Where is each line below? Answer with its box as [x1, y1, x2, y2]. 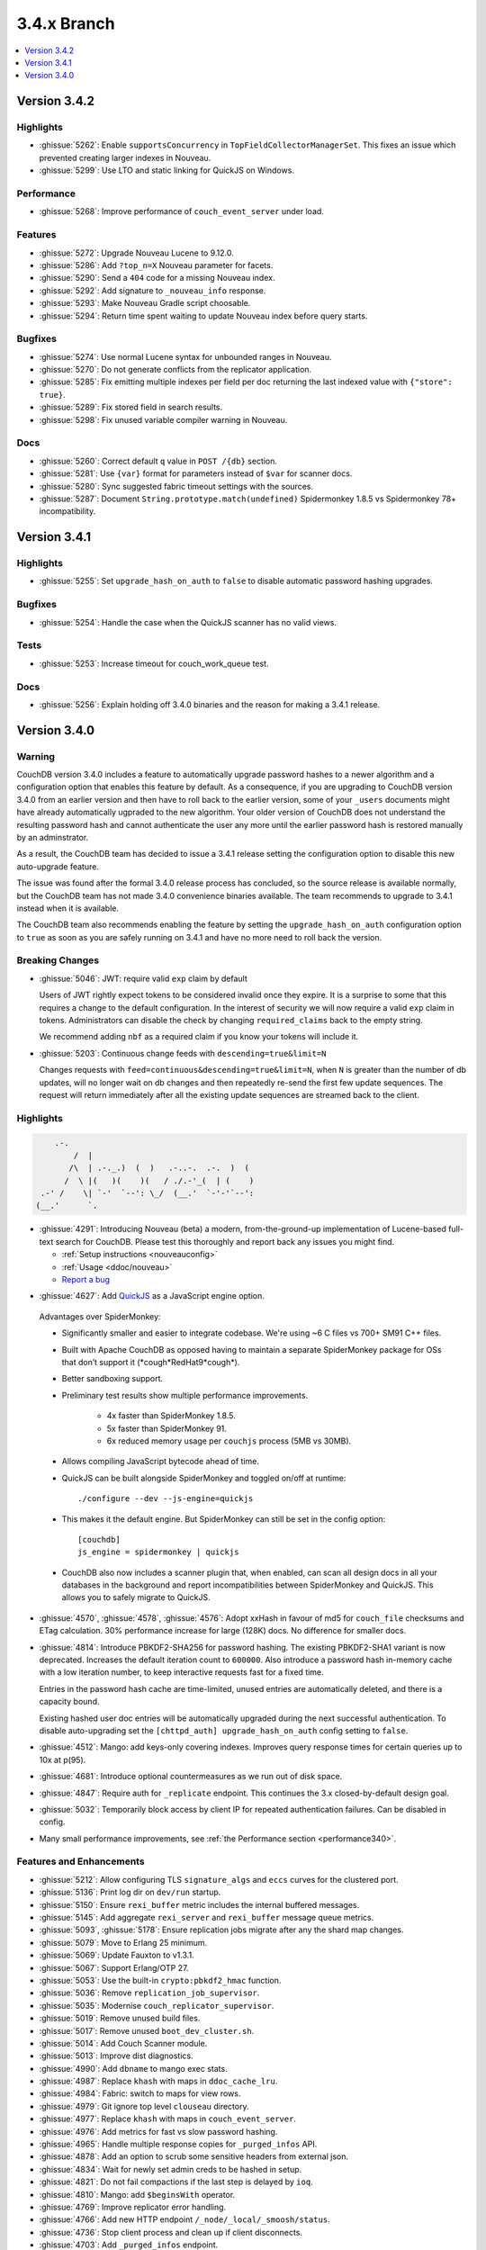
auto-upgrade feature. [16, 860, 99, 872]
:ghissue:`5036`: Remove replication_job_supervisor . [39, 1987, 260, 1998]
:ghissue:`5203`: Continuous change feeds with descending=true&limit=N [39, 1048, 327, 1058]
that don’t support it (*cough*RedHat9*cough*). [61, 1356, 240, 1367]
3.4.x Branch [16, 13, 116, 33]
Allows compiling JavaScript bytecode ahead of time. [61, 1456, 260, 1467]
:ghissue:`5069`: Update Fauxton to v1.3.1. [39, 1949, 194, 1961]
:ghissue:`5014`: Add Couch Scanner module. [39, 2038, 208, 2048]
